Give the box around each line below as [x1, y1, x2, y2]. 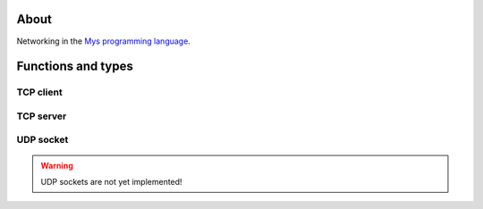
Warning [40, 160, 73, 171]
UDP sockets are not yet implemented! [40, 177, 182, 187]
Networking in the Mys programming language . [16, 36, 191, 46]
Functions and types [16, 59, 133, 74]
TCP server [16, 110, 67, 122]
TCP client [16, 86, 63, 98]
